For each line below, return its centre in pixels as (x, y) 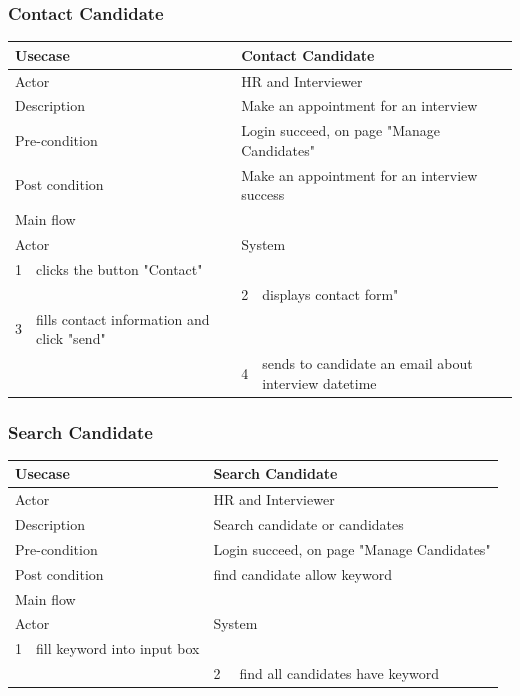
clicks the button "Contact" (119, 268)
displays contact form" (330, 293)
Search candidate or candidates (308, 524)
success (263, 194)
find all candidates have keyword (339, 673)
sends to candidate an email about (367, 362)
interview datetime (319, 382)
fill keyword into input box (118, 648)
